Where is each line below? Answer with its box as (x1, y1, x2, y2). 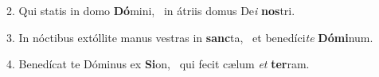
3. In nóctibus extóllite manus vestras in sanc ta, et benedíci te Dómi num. (6, 29, 373, 45)
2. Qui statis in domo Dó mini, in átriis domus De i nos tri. (6, 2, 295, 18)
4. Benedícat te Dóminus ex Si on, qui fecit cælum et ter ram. (6, 56, 310, 72)
